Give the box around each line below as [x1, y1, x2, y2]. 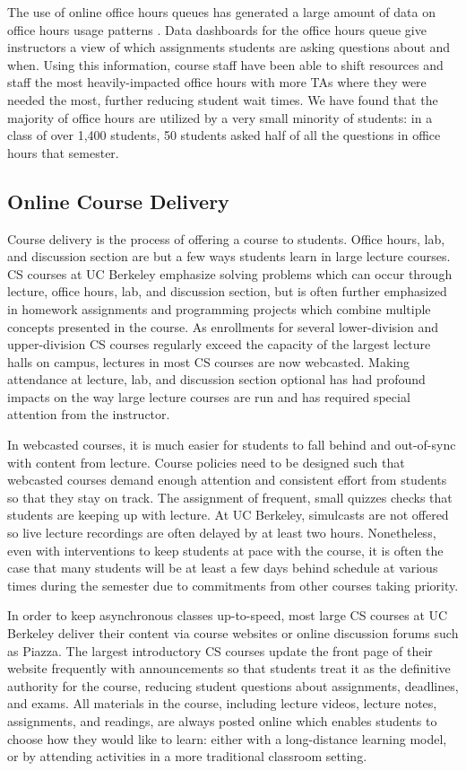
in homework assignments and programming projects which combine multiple [7, 299, 431, 318]
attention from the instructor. [7, 405, 170, 424]
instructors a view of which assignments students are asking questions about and [7, 38, 450, 57]
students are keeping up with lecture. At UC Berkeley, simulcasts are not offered [7, 505, 449, 524]
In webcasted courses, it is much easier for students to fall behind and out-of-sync [7, 435, 456, 454]
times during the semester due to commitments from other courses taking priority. [7, 575, 459, 594]
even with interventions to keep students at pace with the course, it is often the [7, 540, 444, 559]
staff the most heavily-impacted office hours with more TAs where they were [7, 73, 427, 92]
